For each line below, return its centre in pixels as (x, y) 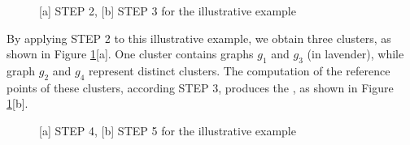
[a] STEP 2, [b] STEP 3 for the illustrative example (168, 11)
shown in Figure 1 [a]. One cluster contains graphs (130, 54)
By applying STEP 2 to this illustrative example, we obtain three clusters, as (199, 38)
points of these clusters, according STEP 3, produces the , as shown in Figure (200, 87)
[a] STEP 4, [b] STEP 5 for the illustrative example (168, 130)
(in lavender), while (355, 54)
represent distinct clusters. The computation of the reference (240, 70)
